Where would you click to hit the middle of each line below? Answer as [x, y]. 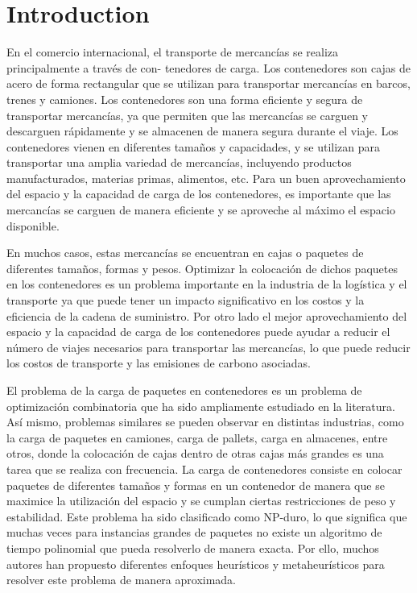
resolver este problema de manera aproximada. [121, 580]
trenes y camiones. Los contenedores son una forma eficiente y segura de [185, 99]
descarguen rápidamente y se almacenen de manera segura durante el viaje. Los [202, 131]
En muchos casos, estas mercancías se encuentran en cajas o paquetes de [185, 253]
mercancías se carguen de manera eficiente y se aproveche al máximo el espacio [201, 210]
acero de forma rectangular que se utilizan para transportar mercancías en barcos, [208, 83]
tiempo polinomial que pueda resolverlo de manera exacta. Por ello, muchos [193, 547]
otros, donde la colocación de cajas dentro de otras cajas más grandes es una [195, 453]
